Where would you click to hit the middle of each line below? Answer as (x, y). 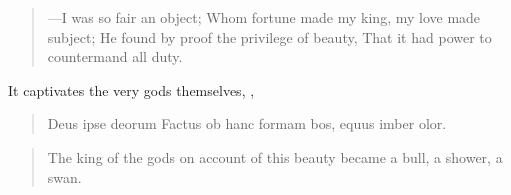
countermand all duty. (115, 56)
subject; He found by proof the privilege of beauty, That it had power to (269, 36)
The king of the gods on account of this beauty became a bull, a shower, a (275, 156)
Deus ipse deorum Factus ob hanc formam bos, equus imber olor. (247, 123)
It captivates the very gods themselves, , (131, 89)
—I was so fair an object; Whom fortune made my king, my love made (264, 17)
